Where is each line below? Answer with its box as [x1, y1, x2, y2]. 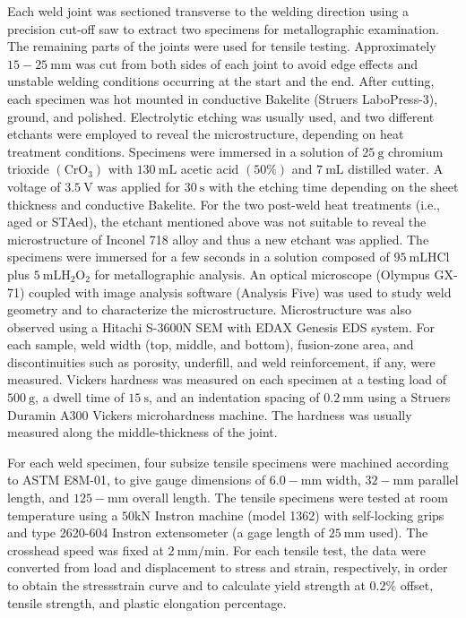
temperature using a [7, 505, 118, 524]
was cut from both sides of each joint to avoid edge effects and [75, 54, 419, 73]
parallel [418, 470, 459, 489]
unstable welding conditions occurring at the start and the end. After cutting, [7, 72, 435, 90]
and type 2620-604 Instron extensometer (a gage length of [7, 523, 325, 542]
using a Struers [367, 388, 451, 407]
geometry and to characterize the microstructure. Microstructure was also [7, 300, 411, 319]
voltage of [7, 176, 61, 195]
